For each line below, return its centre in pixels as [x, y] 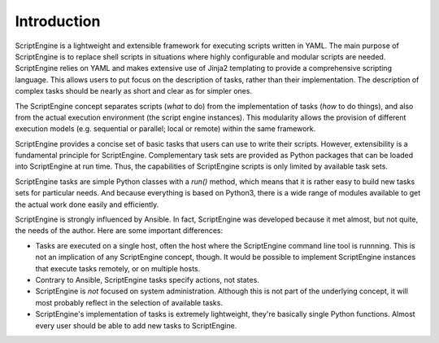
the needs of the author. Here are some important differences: [119, 231]
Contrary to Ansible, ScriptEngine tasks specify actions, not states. [147, 279]
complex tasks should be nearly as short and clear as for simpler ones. [133, 91]
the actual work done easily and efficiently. [87, 204]
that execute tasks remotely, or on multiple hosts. [118, 268]
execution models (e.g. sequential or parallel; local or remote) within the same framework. [165, 129]
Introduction [58, 21]
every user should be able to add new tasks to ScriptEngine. [136, 325]
